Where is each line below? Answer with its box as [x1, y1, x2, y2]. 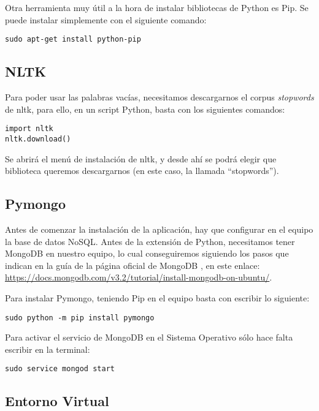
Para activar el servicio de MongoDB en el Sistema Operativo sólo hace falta [5, 331, 293, 344]
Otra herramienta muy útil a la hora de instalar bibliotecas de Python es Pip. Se [5, 1, 309, 13]
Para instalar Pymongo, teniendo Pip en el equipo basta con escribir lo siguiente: [5, 291, 310, 304]
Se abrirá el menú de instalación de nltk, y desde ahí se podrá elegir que [5, 152, 277, 165]
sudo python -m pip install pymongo [5, 313, 155, 322]
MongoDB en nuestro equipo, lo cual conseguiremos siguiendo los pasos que [5, 247, 289, 260]
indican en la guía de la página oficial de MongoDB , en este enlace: [5, 258, 260, 271]
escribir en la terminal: [5, 342, 90, 355]
